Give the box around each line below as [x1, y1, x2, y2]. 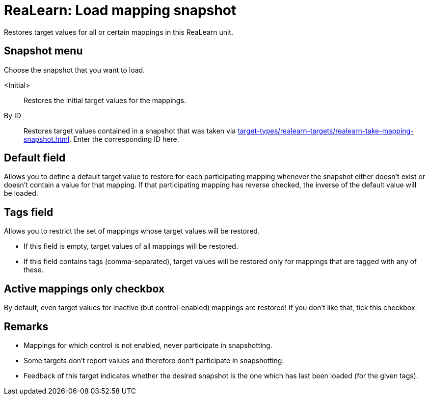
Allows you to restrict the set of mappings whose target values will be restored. [4, 227, 260, 236]
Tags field [4, 206, 54, 218]
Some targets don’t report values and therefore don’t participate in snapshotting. [24, 356, 284, 365]
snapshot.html [24, 134, 70, 143]
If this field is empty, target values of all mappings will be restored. [24, 242, 238, 251]
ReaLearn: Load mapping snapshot [4, 2, 237, 19]
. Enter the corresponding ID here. [69, 134, 179, 143]
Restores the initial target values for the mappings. [24, 96, 186, 105]
